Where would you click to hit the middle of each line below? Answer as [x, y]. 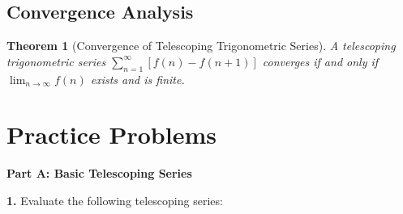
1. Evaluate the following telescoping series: [115, 200]
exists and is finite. [137, 79]
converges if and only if [320, 61]
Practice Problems [111, 134]
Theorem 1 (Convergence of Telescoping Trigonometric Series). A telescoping [201, 46]
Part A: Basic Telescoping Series [99, 173]
